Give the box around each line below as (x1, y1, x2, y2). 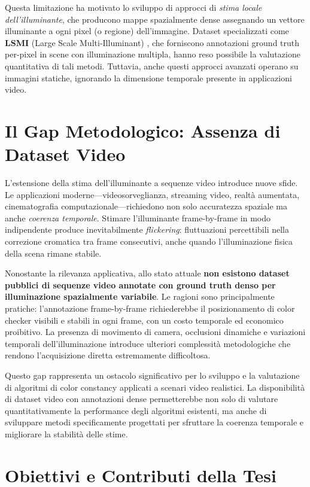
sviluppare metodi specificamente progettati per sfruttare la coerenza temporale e (5, 416, 304, 428)
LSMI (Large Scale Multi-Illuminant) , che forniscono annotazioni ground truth (5, 36, 300, 48)
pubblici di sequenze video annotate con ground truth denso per (5, 278, 276, 291)
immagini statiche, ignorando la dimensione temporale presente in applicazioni (5, 71, 292, 84)
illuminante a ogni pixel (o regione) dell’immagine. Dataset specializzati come (5, 25, 289, 37)
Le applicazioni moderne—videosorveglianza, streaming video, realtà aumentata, (5, 188, 300, 200)
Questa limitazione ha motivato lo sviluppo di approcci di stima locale (5, 1, 262, 13)
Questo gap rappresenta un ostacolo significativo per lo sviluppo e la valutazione (5, 369, 300, 381)
